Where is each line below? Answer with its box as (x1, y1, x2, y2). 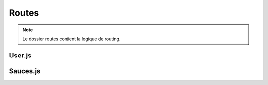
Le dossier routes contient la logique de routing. (22, 36, 121, 42)
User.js (9, 51, 32, 59)
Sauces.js (9, 67, 41, 75)
